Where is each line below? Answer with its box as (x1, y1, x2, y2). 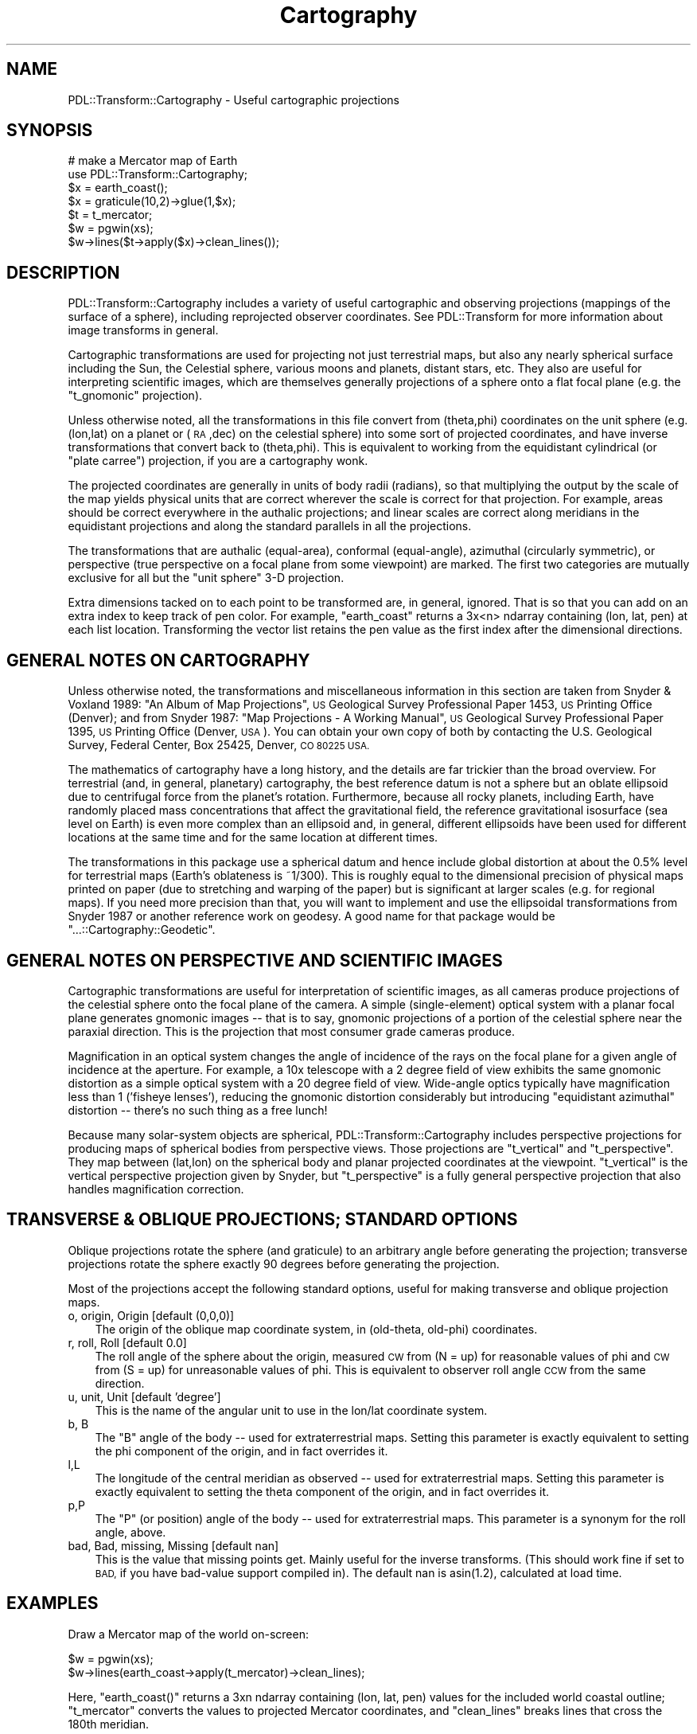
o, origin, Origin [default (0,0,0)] (68, 1308, 235, 1322)
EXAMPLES (6, 1593, 99, 1614)
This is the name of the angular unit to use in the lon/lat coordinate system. (95, 1403, 488, 1417)
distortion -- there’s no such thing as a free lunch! (68, 1103, 328, 1117)
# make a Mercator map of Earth (68, 154, 238, 168)
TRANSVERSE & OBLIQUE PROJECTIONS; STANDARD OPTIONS (6, 1209, 518, 1230)
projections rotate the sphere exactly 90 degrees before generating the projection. (68, 1256, 500, 1271)
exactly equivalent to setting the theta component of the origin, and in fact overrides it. (95, 1484, 550, 1498)
